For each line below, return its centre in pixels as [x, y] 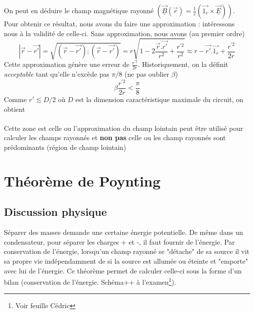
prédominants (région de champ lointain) [65, 147]
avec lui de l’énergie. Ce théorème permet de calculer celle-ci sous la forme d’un [123, 270]
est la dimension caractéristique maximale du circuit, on [159, 99]
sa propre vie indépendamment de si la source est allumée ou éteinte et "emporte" [126, 261]
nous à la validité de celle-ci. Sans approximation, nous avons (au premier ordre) [124, 33]
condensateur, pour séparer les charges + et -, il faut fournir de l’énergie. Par [119, 241]
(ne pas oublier [147, 74]
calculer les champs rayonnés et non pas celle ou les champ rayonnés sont [115, 137]
